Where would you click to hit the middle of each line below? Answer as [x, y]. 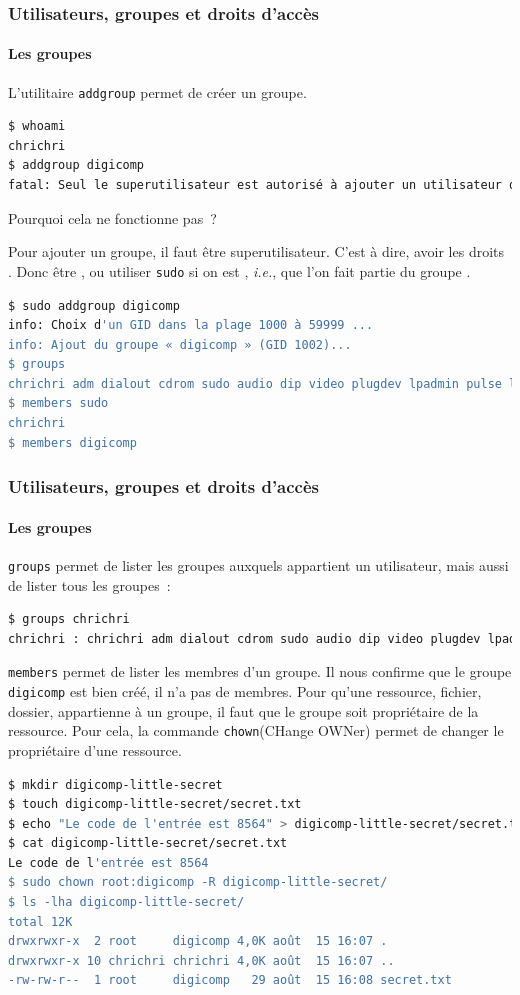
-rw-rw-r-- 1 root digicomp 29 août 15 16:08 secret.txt [230, 980]
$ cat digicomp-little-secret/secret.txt [148, 843]
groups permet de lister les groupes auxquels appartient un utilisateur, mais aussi [258, 564]
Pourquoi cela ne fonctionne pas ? [112, 217]
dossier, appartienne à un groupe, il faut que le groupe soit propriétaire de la [243, 710]
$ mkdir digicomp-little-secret [115, 784]
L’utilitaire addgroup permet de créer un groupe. [157, 91]
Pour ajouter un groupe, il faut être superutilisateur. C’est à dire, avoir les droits [256, 251]
